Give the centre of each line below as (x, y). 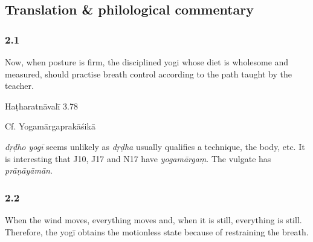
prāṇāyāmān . (29, 170)
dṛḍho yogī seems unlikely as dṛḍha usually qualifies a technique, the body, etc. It (155, 146)
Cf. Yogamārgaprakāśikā (50, 126)
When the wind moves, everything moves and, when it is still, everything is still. (153, 219)
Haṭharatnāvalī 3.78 (42, 106)
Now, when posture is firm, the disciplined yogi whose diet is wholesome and (147, 62)
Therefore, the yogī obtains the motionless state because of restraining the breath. (157, 231)
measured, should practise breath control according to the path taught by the (148, 74)
